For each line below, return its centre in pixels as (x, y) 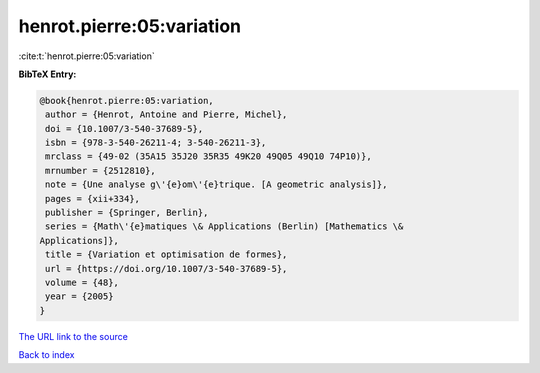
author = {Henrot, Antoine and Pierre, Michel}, (166, 114)
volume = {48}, (82, 282)
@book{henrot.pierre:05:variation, (126, 100)
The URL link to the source (73, 336)
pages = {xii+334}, (92, 198)
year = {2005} (79, 296)
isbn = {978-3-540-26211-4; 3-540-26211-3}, (156, 143)
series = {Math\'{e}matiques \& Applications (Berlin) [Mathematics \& (224, 226)
